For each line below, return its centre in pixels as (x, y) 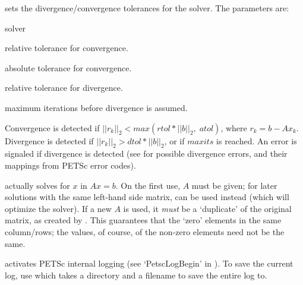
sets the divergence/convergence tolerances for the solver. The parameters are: (147, 8)
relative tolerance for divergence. (64, 88)
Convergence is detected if (52, 127)
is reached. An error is (257, 140)
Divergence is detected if (49, 140)
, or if (174, 140)
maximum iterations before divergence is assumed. (96, 107)
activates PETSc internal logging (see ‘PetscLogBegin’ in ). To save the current (149, 263)
